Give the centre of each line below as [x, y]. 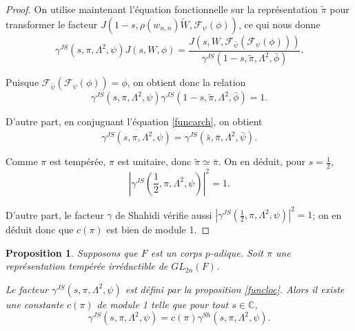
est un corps [176, 252]
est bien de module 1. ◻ [158, 229]
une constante [35, 304]
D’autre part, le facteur [55, 214]
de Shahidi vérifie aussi [164, 214]
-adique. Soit [236, 252]
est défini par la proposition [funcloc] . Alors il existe [235, 289]
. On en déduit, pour [262, 161]
